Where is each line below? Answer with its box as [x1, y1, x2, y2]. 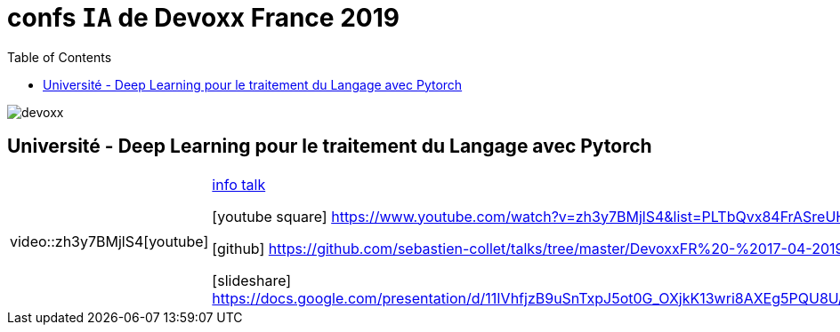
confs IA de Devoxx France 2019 [7, 3, 400, 33]
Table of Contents [7, 49, 112, 65]
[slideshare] [212, 271, 292, 289]
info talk [212, 175, 266, 194]
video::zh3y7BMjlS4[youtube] [10, 232, 209, 250]
